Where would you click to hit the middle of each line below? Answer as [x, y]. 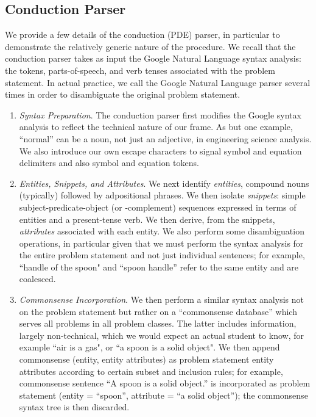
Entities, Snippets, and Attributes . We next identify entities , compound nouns [164, 183]
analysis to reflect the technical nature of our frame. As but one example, [156, 127]
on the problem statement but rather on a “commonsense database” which [158, 311]
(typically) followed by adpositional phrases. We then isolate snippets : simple [162, 195]
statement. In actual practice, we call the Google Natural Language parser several [158, 82]
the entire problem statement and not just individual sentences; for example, [162, 255]
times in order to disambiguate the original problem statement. [123, 94]
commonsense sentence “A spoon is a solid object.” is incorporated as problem [165, 383]
